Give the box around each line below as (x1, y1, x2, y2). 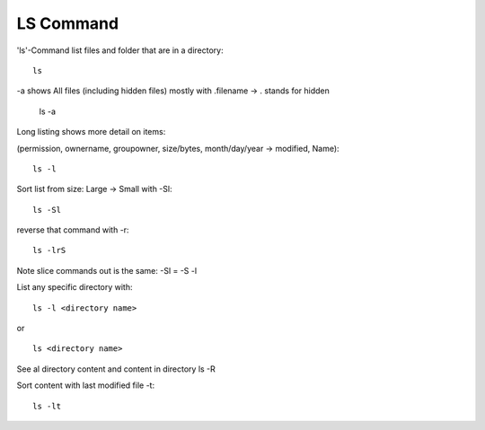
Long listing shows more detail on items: (16, 127, 166, 137)
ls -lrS (32, 245, 66, 256)
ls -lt (32, 400, 62, 411)
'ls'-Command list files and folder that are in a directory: (16, 45, 224, 56)
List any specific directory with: (16, 282, 134, 293)
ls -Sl (32, 205, 62, 215)
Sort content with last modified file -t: (16, 380, 155, 391)
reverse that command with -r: (16, 224, 129, 235)
